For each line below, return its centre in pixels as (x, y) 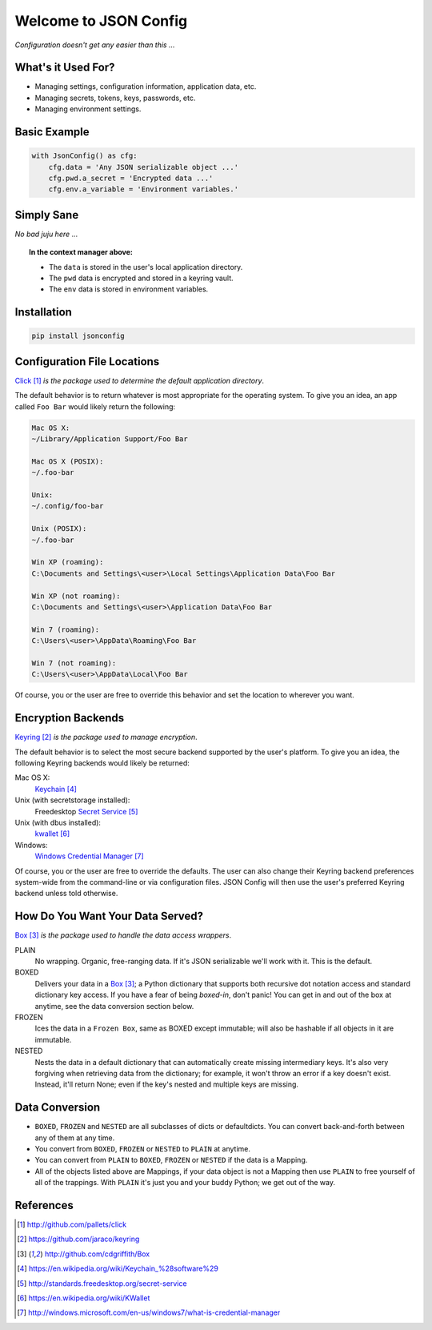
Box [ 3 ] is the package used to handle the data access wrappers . (123, 935)
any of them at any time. (75, 1138)
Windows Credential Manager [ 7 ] (89, 856)
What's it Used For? (65, 68)
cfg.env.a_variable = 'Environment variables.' (144, 189)
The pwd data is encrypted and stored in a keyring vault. (141, 278)
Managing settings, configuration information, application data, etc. (146, 86)
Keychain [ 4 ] (56, 789)
